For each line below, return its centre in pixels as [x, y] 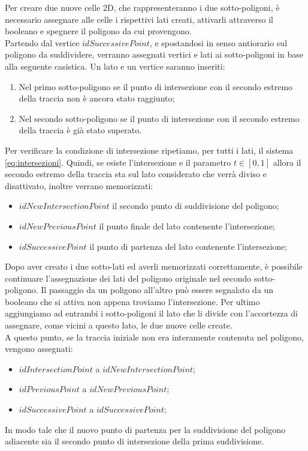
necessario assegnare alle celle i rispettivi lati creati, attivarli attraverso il [139, 19]
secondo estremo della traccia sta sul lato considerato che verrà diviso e [136, 174]
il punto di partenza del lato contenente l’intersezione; [188, 246]
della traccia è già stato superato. [80, 130]
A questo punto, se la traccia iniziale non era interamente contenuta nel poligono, [154, 337]
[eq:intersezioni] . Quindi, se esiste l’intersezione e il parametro [118, 162]
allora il [287, 162]
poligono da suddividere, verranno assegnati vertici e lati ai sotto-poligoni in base [154, 54]
